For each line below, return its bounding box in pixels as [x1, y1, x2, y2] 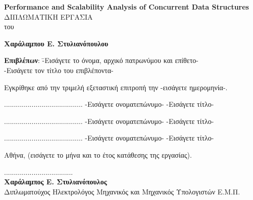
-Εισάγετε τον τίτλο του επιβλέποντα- [4, 64, 114, 75]
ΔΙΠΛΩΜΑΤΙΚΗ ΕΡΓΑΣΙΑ [4, 11, 93, 22]
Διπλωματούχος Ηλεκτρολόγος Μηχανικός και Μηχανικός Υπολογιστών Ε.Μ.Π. [4, 186, 240, 196]
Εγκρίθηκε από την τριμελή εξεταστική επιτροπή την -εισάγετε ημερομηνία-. [4, 82, 228, 92]
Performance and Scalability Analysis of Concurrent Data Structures [4, 2, 249, 12]
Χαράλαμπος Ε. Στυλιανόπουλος [4, 176, 107, 187]
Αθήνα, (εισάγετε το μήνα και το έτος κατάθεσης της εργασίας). [4, 149, 192, 160]
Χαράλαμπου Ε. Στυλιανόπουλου [4, 38, 109, 48]
